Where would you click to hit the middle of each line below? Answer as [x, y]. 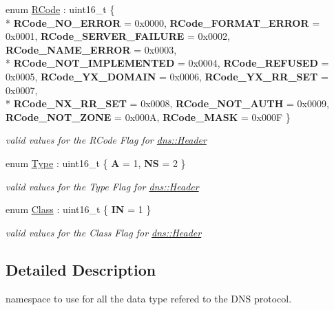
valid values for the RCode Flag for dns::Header [106, 140]
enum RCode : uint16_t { [60, 9]
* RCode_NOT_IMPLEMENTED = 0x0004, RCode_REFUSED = [167, 63]
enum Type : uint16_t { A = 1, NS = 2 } [96, 163]
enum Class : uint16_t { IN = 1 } [79, 209]
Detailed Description [81, 269]
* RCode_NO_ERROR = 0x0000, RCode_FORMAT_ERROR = [163, 22]
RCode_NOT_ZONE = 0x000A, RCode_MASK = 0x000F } [148, 117]
